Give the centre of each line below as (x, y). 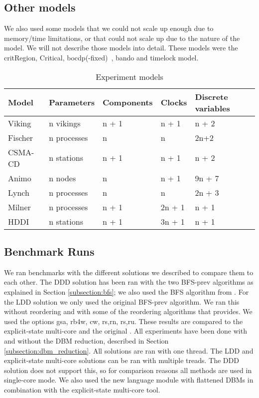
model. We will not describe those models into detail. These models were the (121, 48)
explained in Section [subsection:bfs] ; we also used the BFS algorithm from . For (127, 291)
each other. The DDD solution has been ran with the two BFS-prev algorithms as (129, 282)
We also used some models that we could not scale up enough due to (109, 28)
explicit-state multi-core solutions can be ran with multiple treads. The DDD (122, 360)
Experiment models (129, 76)
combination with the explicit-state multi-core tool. (82, 389)
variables (212, 108)
